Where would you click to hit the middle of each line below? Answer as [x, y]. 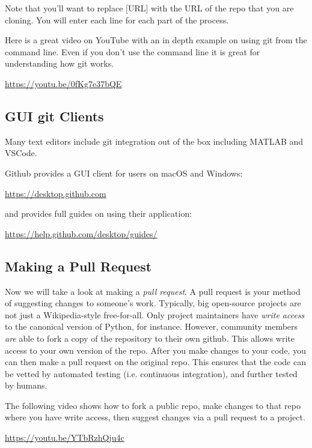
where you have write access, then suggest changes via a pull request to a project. [155, 417]
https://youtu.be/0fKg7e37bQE [63, 83]
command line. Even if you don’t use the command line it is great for [133, 51]
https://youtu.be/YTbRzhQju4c [65, 437]
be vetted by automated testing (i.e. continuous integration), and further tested [151, 373]
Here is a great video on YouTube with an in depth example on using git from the [156, 40]
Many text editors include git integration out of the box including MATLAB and [154, 141]
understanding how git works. [60, 63]
